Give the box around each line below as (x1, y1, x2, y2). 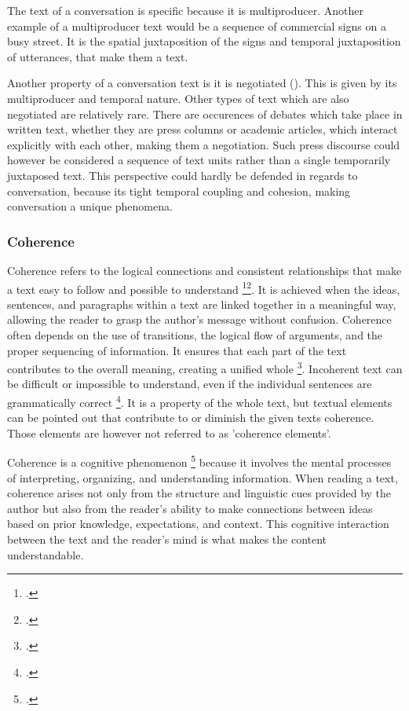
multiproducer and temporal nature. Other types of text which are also (7, 90, 349, 106)
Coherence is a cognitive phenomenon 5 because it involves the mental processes (7, 452, 392, 471)
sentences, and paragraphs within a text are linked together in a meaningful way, (7, 295, 396, 312)
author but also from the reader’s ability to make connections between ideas (7, 500, 373, 516)
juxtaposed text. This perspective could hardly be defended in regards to (7, 167, 358, 183)
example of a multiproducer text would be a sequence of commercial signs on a (7, 17, 386, 34)
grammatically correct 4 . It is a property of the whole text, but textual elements (7, 392, 393, 410)
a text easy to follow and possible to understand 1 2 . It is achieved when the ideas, (7, 278, 400, 297)
